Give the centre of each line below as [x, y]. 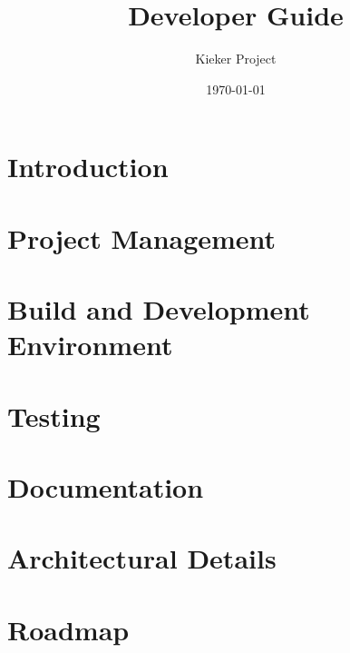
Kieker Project [236, 59]
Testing [54, 416]
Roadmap [68, 629]
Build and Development [159, 309]
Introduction [88, 167]
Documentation [106, 487]
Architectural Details [142, 558]
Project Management [142, 237]
